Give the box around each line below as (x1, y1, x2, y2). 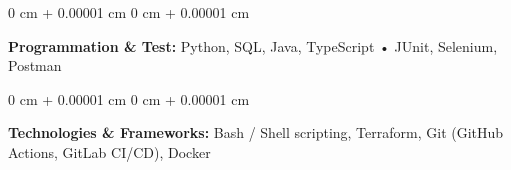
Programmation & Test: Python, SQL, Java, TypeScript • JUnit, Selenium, (8, 35, 498, 56)
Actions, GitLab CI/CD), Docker (8, 141, 211, 162)
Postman (8, 55, 62, 76)
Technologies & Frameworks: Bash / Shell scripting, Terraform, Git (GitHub (8, 122, 504, 143)
